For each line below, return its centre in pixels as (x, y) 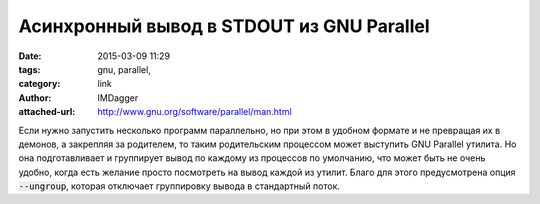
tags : (29, 69)
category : (39, 84)
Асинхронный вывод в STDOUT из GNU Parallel (224, 26)
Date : (30, 56)
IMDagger (118, 97)
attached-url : (47, 112)
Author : (35, 97)
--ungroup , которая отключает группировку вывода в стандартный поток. (179, 186)
